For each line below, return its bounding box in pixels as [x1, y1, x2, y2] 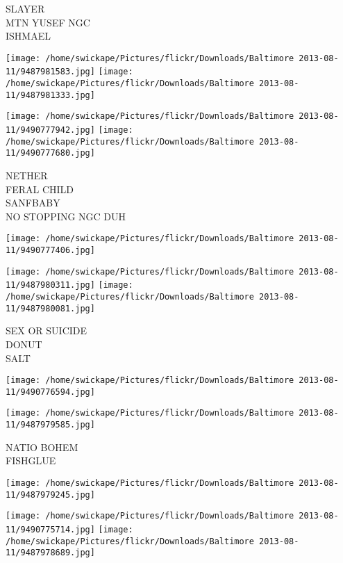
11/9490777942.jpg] [6, 125, 95, 136]
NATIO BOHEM [6, 439, 78, 454]
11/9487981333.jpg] [6, 90, 95, 100]
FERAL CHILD [6, 181, 74, 196]
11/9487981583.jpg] [6, 67, 95, 77]
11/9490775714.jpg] [6, 524, 95, 535]
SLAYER [6, 1, 45, 15]
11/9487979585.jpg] [6, 420, 95, 430]
